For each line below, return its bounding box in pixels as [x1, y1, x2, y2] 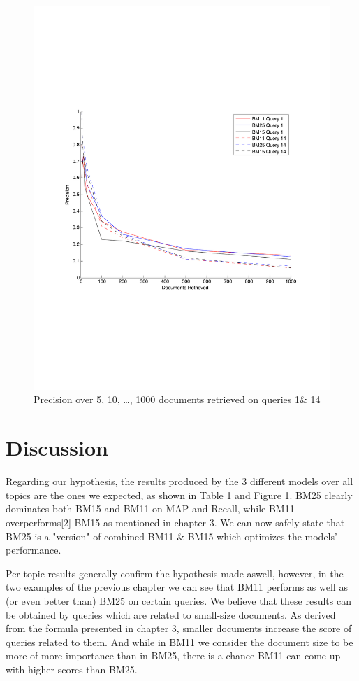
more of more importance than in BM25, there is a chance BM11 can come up [6, 648, 341, 663]
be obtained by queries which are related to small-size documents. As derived [6, 607, 336, 622]
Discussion [6, 433, 108, 462]
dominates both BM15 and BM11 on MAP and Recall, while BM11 [6, 501, 295, 516]
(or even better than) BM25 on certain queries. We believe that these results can [6, 593, 351, 608]
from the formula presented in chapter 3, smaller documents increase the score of [6, 621, 352, 636]
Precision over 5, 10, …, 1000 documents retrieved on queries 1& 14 [34, 392, 321, 407]
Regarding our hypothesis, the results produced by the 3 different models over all [6, 474, 353, 489]
